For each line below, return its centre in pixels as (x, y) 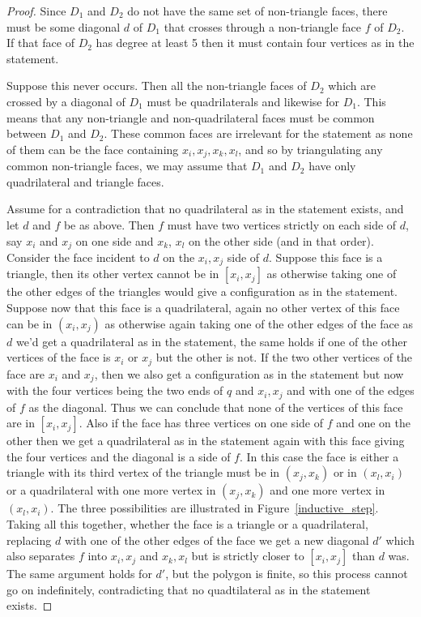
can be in (30, 323)
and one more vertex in (327, 490)
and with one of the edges (351, 390)
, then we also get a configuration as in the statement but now (249, 373)
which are (352, 86)
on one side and (115, 240)
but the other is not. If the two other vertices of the (284, 357)
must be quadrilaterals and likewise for (243, 101)
